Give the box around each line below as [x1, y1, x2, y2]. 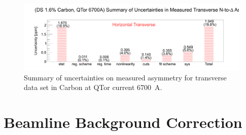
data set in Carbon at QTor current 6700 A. [24, 82, 162, 93]
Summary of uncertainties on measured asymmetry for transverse [24, 72, 227, 82]
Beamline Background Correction [4, 112, 242, 132]
